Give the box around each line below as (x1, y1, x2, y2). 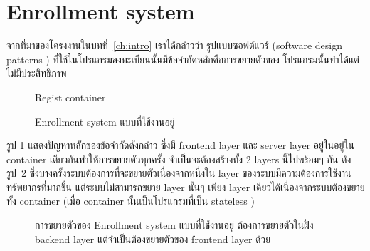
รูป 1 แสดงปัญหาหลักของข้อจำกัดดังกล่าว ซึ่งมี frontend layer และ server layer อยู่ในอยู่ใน (6, 138, 354, 153)
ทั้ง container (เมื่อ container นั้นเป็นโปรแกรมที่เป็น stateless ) (6, 193, 255, 208)
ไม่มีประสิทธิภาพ (6, 66, 67, 81)
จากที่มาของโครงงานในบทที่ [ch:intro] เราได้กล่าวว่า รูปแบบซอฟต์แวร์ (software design (6, 38, 343, 53)
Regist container (35, 89, 106, 104)
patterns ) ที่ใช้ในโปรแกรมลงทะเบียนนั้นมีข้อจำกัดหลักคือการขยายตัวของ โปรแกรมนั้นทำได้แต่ (6, 51, 359, 66)
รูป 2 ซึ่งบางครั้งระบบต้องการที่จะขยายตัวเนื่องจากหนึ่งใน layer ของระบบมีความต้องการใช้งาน (6, 165, 351, 180)
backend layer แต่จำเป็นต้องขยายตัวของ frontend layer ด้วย (35, 231, 271, 246)
